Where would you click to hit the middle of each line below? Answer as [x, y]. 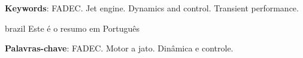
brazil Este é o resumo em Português [72, 28]
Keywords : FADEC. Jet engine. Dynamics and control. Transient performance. [152, 8]
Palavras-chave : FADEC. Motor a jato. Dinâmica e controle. [119, 48]
